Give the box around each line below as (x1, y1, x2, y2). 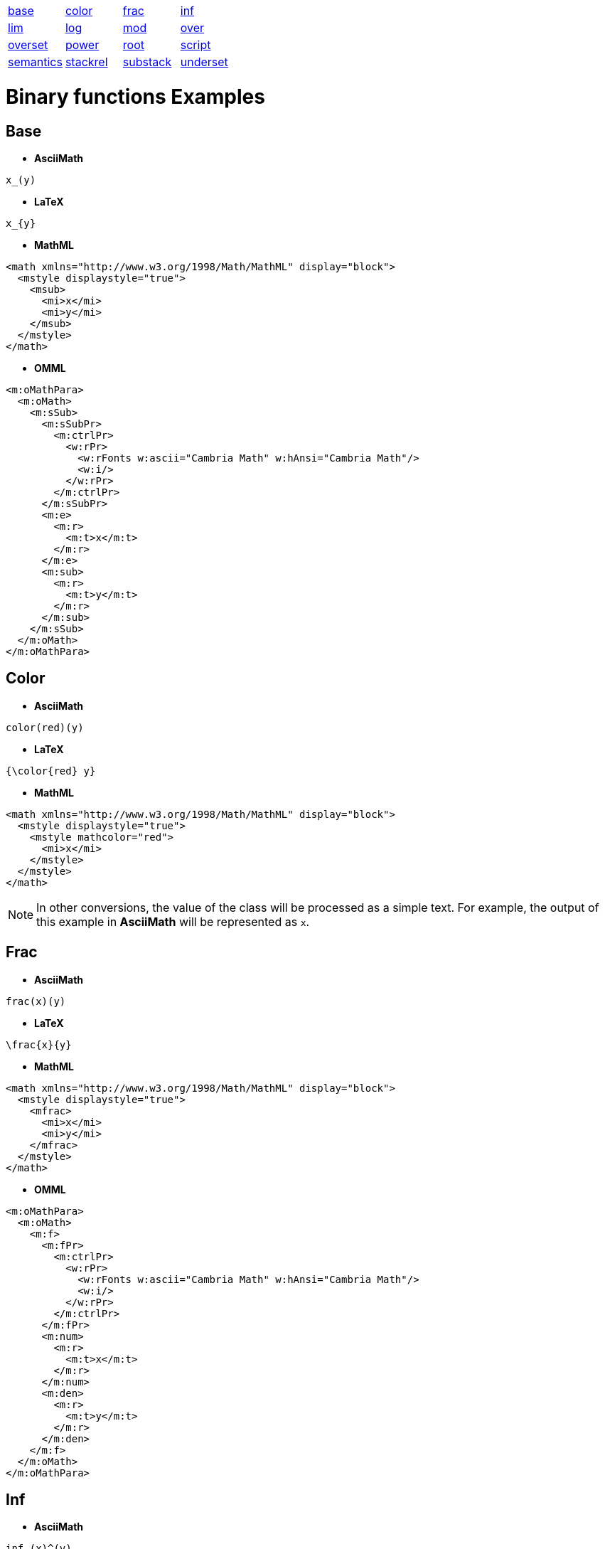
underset (180, 55, 228, 69)
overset (8, 38, 48, 52)
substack (122, 55, 172, 69)
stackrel (65, 55, 108, 69)
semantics (8, 55, 63, 69)
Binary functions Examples (6, 84, 265, 109)
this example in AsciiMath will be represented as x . (36, 914, 310, 929)
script (180, 38, 211, 52)
